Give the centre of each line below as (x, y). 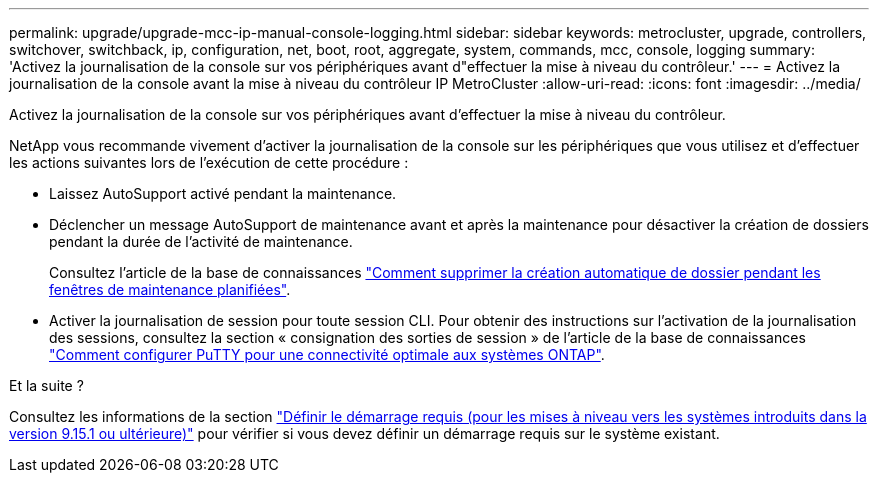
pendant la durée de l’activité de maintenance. (201, 241)
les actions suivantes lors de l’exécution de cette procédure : (209, 162)
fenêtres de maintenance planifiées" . (170, 289)
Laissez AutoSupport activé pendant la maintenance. (223, 193)
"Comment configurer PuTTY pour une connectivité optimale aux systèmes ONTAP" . (327, 354)
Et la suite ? (46, 385)
